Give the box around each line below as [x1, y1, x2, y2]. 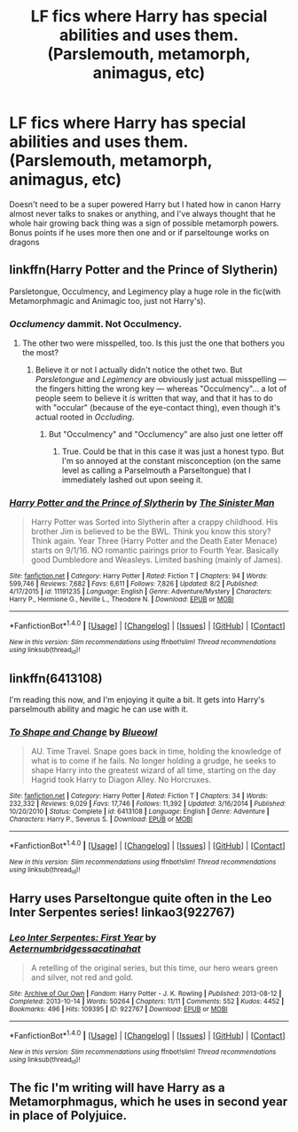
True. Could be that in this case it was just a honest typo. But [61, 446, 285, 457]
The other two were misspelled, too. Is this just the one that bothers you [21, 338, 286, 348]
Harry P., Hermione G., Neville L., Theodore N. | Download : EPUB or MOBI [9, 595, 234, 604]
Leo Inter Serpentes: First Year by [9, 931, 157, 944]
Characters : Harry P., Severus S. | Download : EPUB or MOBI [9, 815, 193, 824]
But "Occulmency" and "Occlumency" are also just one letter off [48, 429, 284, 440]
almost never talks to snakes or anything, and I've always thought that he [9, 208, 277, 219]
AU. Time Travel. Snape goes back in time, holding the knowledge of [30, 746, 282, 757]
